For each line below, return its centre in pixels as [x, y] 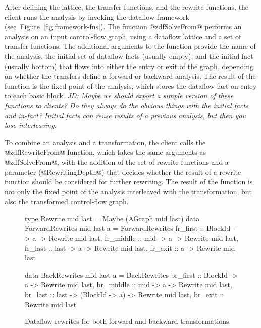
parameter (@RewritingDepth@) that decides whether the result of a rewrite [123, 172]
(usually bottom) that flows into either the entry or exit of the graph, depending [129, 66]
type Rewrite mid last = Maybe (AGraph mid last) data [112, 218]
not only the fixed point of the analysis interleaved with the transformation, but [128, 191]
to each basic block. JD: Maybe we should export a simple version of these [119, 95]
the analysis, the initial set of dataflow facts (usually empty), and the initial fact [129, 56]
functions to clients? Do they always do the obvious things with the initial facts [126, 105]
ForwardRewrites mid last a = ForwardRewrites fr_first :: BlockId [128, 228]
